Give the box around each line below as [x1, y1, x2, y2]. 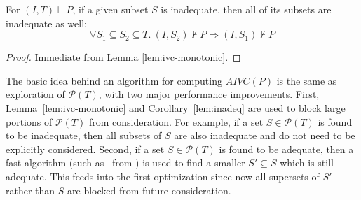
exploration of [6, 87, 65, 101]
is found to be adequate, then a [219, 141, 354, 156]
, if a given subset [72, 2, 149, 16]
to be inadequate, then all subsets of [6, 128, 162, 143]
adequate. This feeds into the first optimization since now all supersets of [6, 169, 320, 183]
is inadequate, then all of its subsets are [161, 2, 332, 16]
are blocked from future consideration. [67, 183, 231, 197]
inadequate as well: [6, 15, 87, 30]
